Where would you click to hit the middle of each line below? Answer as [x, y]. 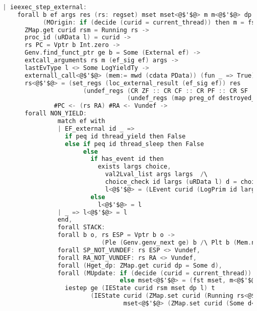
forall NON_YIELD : [56, 114]
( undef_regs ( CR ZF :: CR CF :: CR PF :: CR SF [166, 91]
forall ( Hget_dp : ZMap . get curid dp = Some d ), [140, 265]
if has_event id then [127, 159]
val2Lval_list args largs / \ [156, 174]
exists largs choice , [134, 167]
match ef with [81, 121]
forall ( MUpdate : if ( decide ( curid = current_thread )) [155, 273]
